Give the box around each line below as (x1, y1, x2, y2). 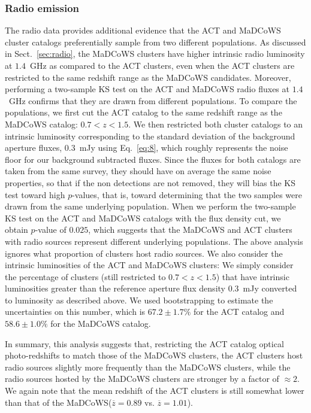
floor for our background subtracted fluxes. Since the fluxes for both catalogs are (5, 153, 301, 165)
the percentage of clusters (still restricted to (5, 270, 166, 283)
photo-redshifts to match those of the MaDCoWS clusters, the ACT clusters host (5, 349, 303, 362)
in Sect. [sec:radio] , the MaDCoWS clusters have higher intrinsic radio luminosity (5, 47, 305, 60)
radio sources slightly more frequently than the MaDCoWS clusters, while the (5, 360, 291, 373)
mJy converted (243, 282, 297, 294)
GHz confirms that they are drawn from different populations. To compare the (8, 94, 297, 107)
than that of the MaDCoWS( (5, 396, 112, 408)
